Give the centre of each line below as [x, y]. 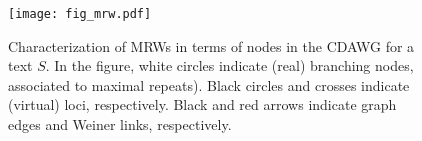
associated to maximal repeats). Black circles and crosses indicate [209, 84]
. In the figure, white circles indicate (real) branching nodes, [229, 65]
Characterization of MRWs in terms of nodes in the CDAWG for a [211, 45]
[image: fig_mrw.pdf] [80, 14]
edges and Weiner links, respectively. [120, 124]
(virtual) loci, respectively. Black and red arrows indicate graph [202, 104]
